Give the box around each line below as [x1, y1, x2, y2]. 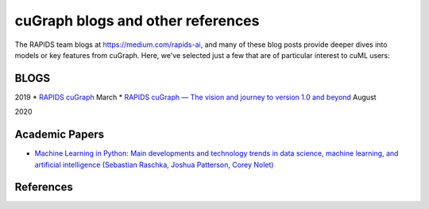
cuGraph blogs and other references [14, 12, 260, 29]
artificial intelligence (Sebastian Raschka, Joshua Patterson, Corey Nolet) [34, 160, 274, 169]
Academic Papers [14, 128, 105, 141]
